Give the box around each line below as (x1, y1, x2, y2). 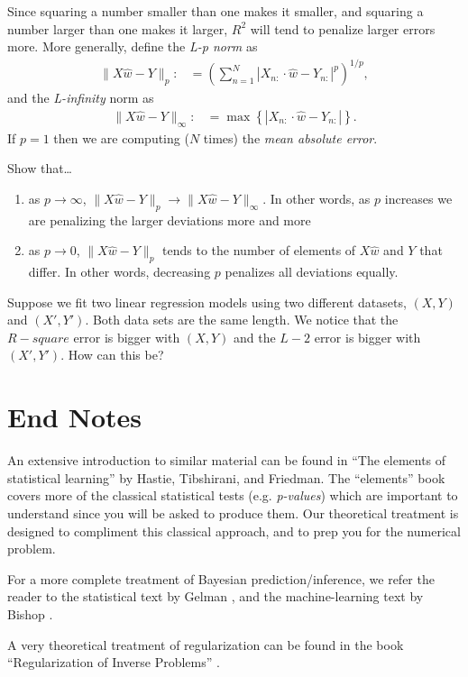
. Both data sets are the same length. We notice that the (85, 310, 399, 329)
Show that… (7, 159, 73, 178)
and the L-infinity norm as (7, 88, 154, 107)
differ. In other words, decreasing (28, 262, 211, 281)
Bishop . (7, 604, 53, 623)
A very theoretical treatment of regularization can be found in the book (7, 635, 404, 654)
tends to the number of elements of (162, 241, 356, 260)
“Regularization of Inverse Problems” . (7, 653, 220, 672)
